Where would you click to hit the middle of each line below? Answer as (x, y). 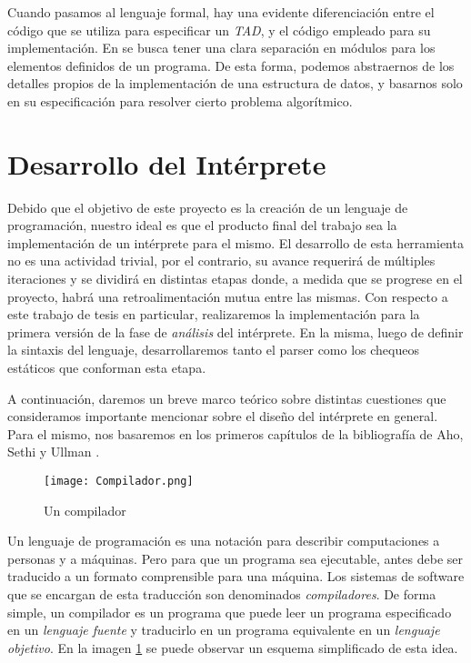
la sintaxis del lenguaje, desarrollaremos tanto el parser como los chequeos (213, 350)
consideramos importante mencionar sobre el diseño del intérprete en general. (223, 416)
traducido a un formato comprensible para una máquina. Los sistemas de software (236, 576)
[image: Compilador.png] (119, 481)
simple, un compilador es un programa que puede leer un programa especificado (230, 612)
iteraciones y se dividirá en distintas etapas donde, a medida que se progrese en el (235, 279)
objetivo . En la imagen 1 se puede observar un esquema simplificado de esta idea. (233, 647)
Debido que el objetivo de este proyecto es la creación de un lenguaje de (208, 207)
